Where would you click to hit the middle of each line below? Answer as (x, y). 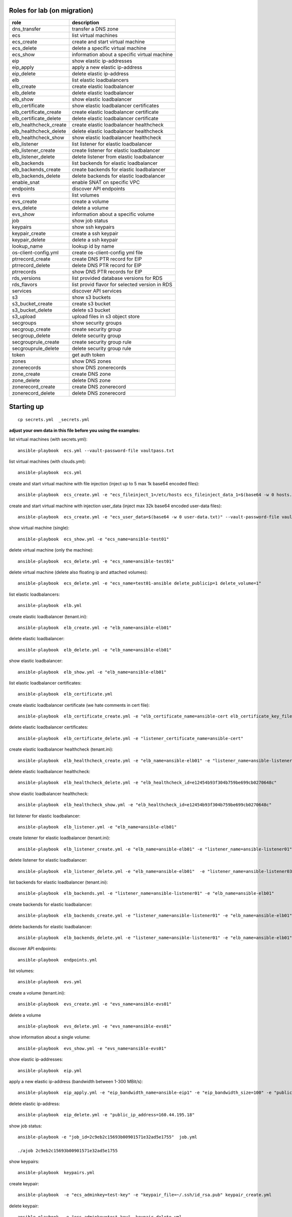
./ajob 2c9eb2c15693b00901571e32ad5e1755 (68, 1151)
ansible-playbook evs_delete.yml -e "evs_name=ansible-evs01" (95, 1026)
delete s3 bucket (91, 310)
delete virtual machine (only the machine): (51, 550)
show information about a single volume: (50, 1037)
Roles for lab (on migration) (51, 10)
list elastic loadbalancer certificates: (45, 683)
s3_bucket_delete (32, 310)
